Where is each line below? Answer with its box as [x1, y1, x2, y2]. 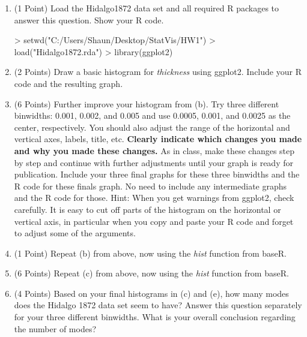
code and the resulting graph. [14, 77, 123, 89]
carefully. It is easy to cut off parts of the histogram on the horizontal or [14, 203, 281, 215]
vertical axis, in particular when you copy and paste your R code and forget [14, 215, 294, 227]
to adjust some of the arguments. [14, 227, 136, 239]
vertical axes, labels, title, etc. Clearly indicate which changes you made [14, 133, 302, 145]
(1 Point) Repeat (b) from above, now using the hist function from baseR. [14, 246, 287, 259]
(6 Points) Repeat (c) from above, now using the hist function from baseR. [14, 267, 289, 279]
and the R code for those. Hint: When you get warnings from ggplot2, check [14, 191, 294, 204]
